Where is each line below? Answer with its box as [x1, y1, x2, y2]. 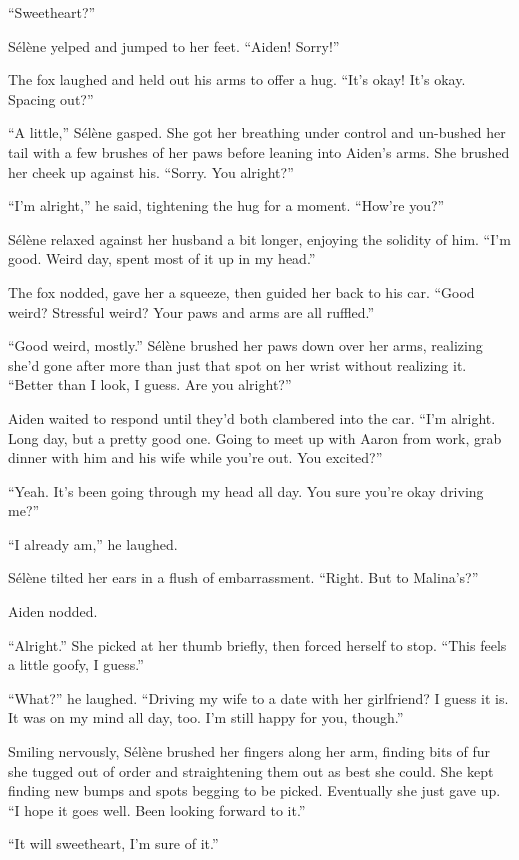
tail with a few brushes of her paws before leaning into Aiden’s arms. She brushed [8, 141, 510, 162]
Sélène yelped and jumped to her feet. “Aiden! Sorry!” [8, 35, 340, 56]
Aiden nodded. [8, 601, 98, 622]
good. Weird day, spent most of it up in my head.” [8, 248, 316, 269]
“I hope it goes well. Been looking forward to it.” [8, 799, 306, 820]
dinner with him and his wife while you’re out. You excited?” [8, 447, 383, 468]
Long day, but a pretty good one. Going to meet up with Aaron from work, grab [8, 427, 502, 448]
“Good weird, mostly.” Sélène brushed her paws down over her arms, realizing [8, 335, 483, 356]
